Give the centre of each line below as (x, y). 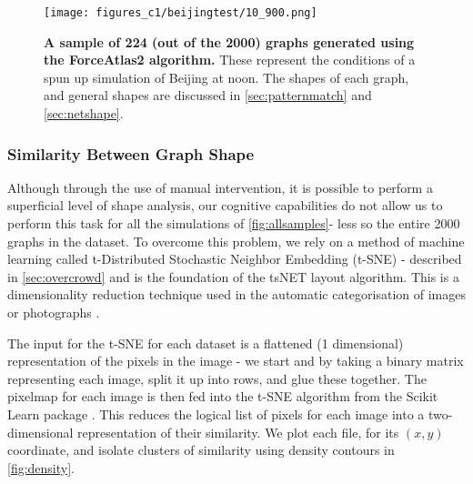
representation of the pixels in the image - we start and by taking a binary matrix (236, 361)
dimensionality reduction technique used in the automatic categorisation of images (236, 294)
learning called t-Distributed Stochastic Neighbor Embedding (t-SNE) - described (235, 259)
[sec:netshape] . (84, 113)
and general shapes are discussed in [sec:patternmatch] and (208, 95)
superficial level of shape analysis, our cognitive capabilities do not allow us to (225, 205)
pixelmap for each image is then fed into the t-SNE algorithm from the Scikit (223, 396)
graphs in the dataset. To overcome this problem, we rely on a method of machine (236, 241)
